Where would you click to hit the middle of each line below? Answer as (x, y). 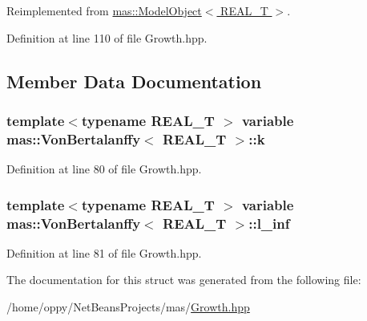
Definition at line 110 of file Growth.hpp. (107, 37)
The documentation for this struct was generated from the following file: (184, 280)
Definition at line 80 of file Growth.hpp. (104, 169)
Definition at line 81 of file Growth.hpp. (104, 252)
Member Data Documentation (134, 81)
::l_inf (269, 223)
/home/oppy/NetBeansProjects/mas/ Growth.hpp (128, 307)
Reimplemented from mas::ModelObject (104, 10)
